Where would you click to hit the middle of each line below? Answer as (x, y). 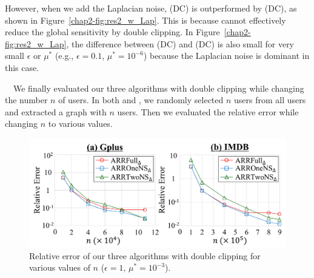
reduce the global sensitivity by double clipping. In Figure (112, 32)
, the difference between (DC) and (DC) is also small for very (180, 43)
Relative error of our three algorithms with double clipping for (145, 255)
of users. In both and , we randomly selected (141, 100)
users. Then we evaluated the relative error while (208, 111)
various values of (60, 267)
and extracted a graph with (56, 111)
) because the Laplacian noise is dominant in (226, 56)
